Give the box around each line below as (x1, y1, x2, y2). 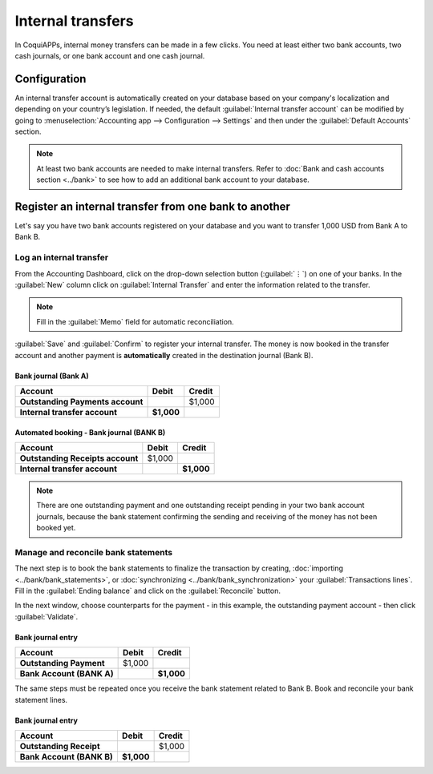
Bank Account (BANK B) (19, 752, 114, 763)
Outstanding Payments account (19, 396, 144, 407)
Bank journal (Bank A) (14, 371, 89, 381)
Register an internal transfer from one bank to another (14, 200, 290, 213)
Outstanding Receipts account (19, 453, 139, 464)
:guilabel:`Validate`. (14, 611, 79, 621)
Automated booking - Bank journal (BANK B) (14, 427, 166, 437)
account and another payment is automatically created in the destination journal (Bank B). (14, 350, 314, 360)
